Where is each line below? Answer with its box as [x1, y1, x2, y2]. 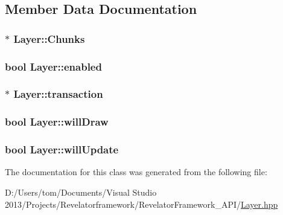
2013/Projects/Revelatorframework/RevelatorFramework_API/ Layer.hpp [5, 197, 278, 210]
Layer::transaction [13, 86, 103, 101]
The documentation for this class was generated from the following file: [5, 165, 267, 178]
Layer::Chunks [13, 31, 85, 46]
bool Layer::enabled [5, 59, 102, 74]
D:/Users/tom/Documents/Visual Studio [5, 185, 157, 198]
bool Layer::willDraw [5, 114, 109, 129]
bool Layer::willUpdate [5, 142, 119, 157]
